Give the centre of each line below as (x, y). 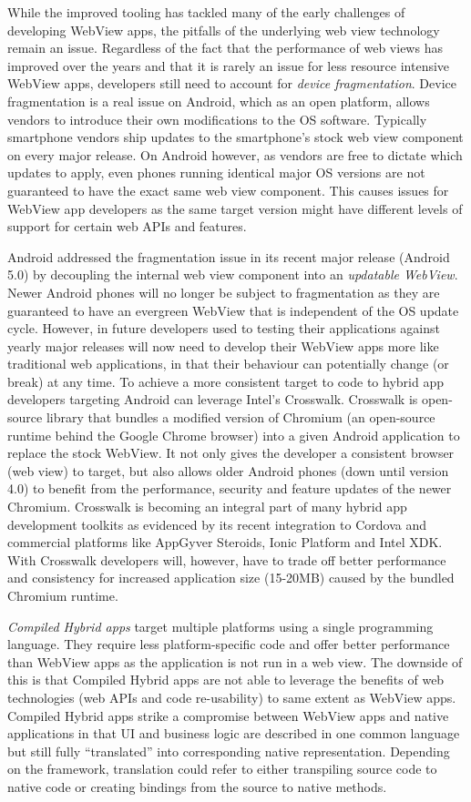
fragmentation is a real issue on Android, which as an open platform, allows (219, 101)
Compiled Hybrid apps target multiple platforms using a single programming (220, 626)
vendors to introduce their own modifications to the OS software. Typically (217, 119)
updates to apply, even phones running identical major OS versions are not (216, 173)
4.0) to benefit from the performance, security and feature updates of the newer (230, 488)
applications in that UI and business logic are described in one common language (234, 733)
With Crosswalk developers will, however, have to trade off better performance (227, 559)
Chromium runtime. (63, 595)
